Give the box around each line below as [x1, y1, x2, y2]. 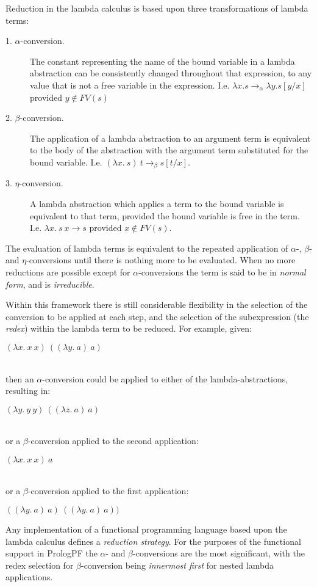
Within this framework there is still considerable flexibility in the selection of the [5, 298, 308, 311]
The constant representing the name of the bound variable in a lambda [30, 54, 295, 67]
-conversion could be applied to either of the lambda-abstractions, [42, 372, 288, 385]
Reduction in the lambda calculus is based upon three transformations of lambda [5, 2, 308, 14]
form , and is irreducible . [5, 277, 94, 290]
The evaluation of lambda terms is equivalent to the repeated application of [5, 241, 288, 254]
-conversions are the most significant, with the [133, 547, 305, 560]
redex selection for [5, 558, 74, 571]
